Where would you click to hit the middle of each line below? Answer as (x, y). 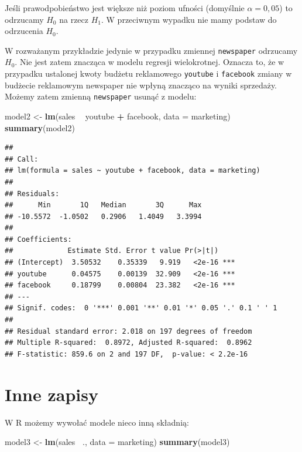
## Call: (22, 159)
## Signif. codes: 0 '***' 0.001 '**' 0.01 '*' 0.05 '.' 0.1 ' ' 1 (141, 308)
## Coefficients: (38, 239)
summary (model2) (40, 127)
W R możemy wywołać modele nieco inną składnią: (97, 422)
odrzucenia (24, 31)
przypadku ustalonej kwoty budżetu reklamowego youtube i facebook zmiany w (148, 73)
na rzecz (74, 19)
